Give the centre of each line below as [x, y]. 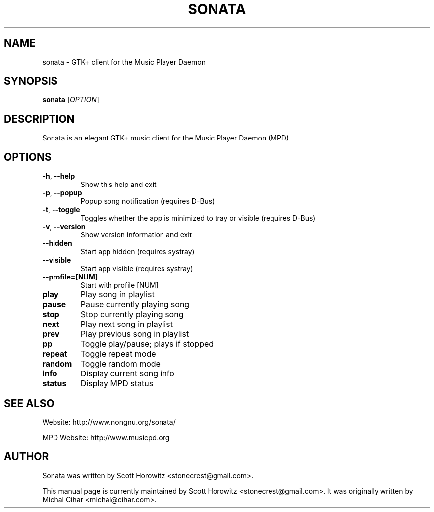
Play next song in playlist [127, 324]
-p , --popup [62, 193]
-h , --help [59, 176]
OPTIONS [28, 157]
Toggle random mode [120, 364]
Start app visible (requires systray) [137, 269]
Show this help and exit [118, 185]
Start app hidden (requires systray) [137, 252]
